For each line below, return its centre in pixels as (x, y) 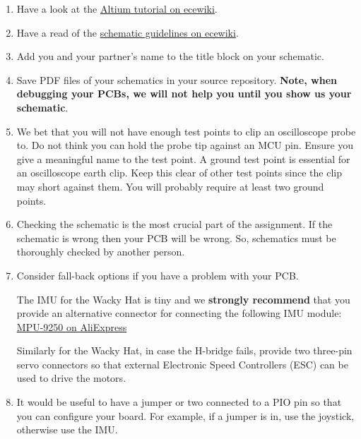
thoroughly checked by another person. (101, 252)
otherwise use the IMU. (67, 429)
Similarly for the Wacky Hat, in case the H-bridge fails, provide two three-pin (184, 350)
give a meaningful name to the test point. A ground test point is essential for (183, 158)
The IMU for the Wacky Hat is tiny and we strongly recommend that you (183, 299)
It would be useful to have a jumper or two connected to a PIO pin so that (179, 402)
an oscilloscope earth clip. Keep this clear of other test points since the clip (179, 173)
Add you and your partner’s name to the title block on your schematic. (170, 56)
